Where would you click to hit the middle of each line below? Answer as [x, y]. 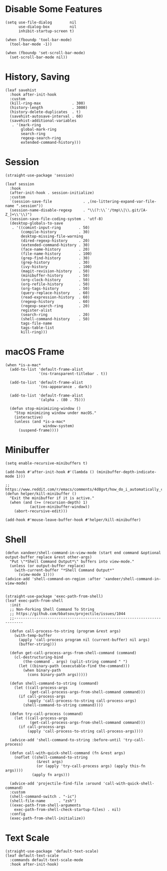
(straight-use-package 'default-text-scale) [52, 851]
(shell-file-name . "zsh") [43, 801]
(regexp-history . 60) [55, 301]
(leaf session [20, 184]
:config [18, 814]
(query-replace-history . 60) [55, 293]
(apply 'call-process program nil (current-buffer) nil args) [84, 640]
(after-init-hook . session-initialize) [52, 193]
